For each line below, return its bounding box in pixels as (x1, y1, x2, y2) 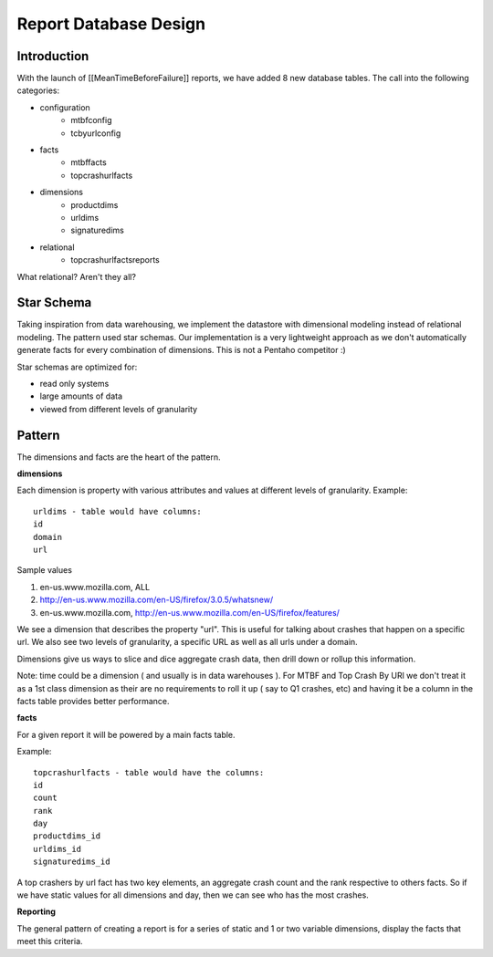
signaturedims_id (33, 857, 110, 867)
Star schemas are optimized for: (16, 361, 138, 372)
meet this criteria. (16, 936, 83, 947)
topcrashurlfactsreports (70, 255, 160, 265)
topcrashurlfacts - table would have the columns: (33, 767, 265, 777)
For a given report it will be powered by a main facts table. (16, 729, 236, 740)
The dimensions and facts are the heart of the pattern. (16, 452, 221, 463)
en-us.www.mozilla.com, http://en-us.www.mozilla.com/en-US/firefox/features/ (39, 607, 340, 618)
